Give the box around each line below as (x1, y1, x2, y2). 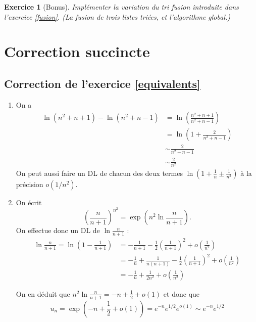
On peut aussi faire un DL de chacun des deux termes (16, 167, 183, 178)
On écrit (16, 197, 42, 207)
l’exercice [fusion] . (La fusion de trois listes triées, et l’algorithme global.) (4, 11, 231, 22)
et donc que (163, 288, 200, 299)
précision (16, 178, 43, 189)
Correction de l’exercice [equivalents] (4, 75, 200, 91)
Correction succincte (4, 41, 150, 62)
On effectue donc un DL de (16, 225, 100, 236)
